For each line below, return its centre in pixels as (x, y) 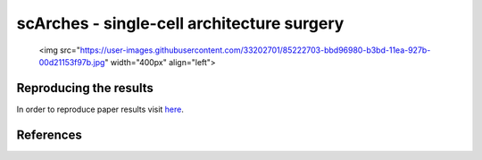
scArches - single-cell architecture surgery (180, 23)
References (49, 135)
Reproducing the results (85, 88)
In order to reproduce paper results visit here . (100, 109)
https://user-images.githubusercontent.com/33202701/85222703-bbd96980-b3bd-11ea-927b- (255, 50)
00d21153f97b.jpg (72, 62)
